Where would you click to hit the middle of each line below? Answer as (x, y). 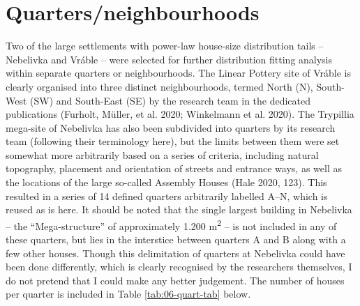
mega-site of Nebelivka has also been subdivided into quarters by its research (171, 127)
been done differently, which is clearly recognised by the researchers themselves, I (179, 267)
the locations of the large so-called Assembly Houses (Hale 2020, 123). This (166, 182)
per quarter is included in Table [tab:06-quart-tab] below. (128, 294)
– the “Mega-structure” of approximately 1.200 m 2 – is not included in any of (171, 224)
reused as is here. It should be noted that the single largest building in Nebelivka (179, 209)
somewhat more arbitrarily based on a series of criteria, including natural (162, 154)
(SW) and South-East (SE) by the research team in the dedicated (171, 100)
